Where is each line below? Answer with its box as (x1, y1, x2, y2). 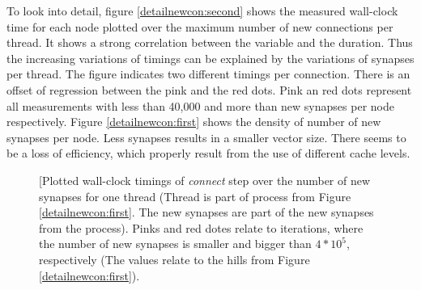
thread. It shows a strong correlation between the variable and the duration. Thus (6, 34, 413, 51)
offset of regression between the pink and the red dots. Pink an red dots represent (6, 81, 412, 98)
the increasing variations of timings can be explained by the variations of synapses (6, 49, 415, 66)
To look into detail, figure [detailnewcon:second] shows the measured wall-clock (6, 2, 398, 19)
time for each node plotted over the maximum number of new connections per (6, 18, 393, 35)
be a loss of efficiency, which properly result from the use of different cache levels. (6, 145, 410, 162)
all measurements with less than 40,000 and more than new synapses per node (6, 97, 394, 114)
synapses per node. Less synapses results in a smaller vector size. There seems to (6, 128, 406, 145)
